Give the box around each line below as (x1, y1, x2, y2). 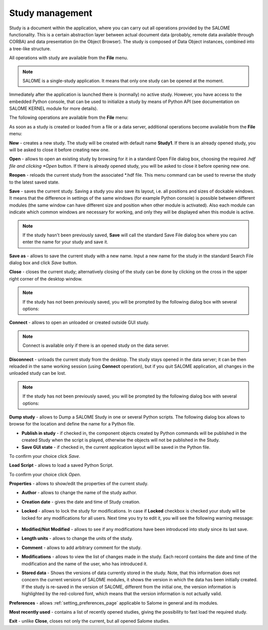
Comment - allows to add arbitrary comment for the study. (21, 544, 141, 550)
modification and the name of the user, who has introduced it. (21, 560, 148, 567)
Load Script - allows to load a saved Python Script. (9, 462, 114, 468)
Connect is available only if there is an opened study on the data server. (22, 342, 170, 348)
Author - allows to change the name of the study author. (21, 490, 137, 496)
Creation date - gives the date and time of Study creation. (21, 499, 141, 505)
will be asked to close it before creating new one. (9, 147, 110, 153)
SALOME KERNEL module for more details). (9, 105, 98, 111)
